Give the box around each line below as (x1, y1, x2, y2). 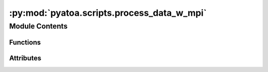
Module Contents (9, 22, 68, 31)
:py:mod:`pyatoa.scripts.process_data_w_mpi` (9, 7, 207, 18)
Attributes (9, 54, 42, 62)
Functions (9, 38, 41, 46)
